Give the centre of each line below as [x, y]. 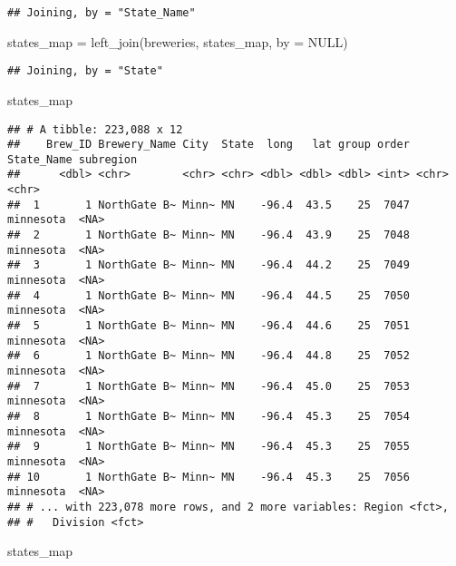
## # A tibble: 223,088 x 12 [95, 129]
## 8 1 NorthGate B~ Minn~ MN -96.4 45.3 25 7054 [209, 416]
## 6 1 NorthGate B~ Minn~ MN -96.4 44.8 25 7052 [209, 356]
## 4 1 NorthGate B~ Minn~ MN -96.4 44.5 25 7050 [209, 295]
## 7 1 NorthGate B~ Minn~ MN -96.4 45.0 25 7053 [209, 386]
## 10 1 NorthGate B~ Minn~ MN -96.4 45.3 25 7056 [209, 477]
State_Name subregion [73, 159]
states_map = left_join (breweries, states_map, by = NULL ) [178, 41]
